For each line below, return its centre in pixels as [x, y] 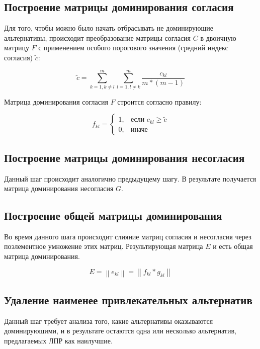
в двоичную [218, 37]
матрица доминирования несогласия [59, 188]
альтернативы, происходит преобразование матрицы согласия [98, 37]
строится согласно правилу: [159, 101]
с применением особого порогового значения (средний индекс [133, 48]
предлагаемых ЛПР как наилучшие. [58, 340]
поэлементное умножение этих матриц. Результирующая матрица [104, 246]
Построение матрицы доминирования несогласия [124, 157]
